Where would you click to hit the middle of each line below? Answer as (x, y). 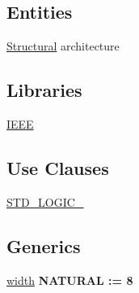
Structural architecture (63, 46)
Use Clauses (58, 167)
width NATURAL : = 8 (70, 280)
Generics (44, 245)
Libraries (44, 90)
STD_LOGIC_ (45, 201)
